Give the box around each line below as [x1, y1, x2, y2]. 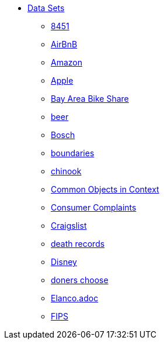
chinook [51, 166, 82, 176]
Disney [51, 257, 77, 267]
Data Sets [27, 3, 65, 13]
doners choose [51, 275, 109, 285]
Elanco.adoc [51, 293, 99, 303]
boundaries [51, 148, 95, 158]
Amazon [51, 57, 82, 67]
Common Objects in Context [51, 184, 159, 194]
